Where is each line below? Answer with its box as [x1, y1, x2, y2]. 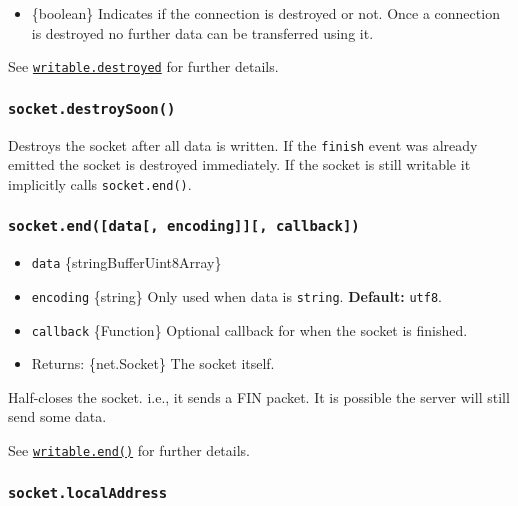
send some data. [8, 406, 107, 427]
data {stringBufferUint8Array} [31, 252, 222, 273]
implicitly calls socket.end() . [8, 173, 192, 194]
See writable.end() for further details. [8, 440, 251, 461]
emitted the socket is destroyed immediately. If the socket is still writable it [8, 154, 471, 175]
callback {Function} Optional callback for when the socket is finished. [31, 319, 468, 340]
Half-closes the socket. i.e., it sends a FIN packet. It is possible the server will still [8, 386, 510, 407]
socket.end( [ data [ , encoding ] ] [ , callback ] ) [8, 218, 360, 235]
